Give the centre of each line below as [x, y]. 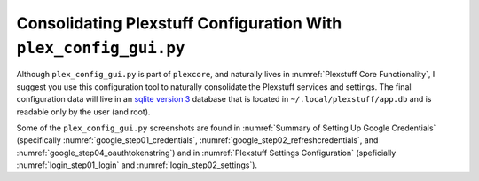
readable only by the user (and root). [83, 112]
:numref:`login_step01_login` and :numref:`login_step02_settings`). [137, 165]
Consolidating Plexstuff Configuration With [179, 23]
